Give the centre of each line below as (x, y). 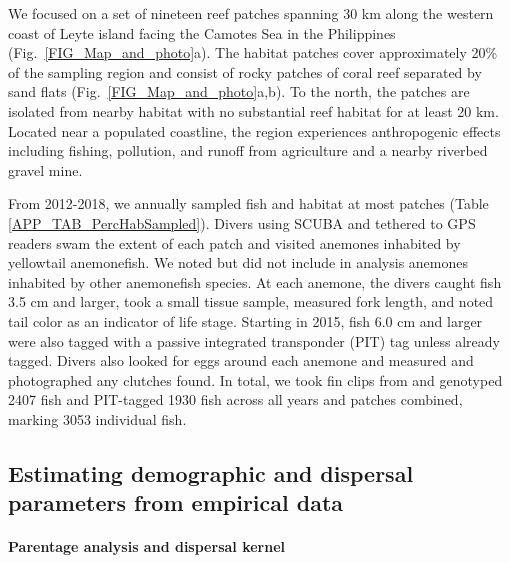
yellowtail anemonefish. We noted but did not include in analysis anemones (238, 262)
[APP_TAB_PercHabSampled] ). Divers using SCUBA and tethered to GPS (242, 222)
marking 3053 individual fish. (97, 418)
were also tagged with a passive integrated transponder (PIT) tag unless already (254, 340)
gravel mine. (45, 169)
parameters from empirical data (176, 502)
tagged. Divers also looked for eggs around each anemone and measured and (241, 360)
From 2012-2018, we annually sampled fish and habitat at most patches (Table (248, 203)
